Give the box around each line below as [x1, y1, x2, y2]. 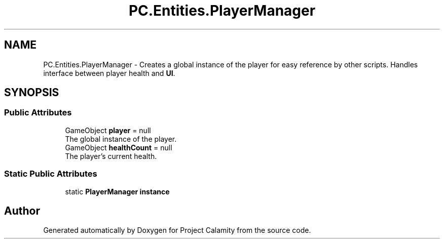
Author [4, 204, 40, 217]
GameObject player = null [65, 126, 151, 135]
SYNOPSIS [4, 86, 59, 99]
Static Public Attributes [4, 169, 97, 179]
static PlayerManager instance [65, 187, 170, 196]
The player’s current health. [65, 151, 157, 160]
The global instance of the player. [65, 134, 177, 143]
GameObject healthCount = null [65, 143, 172, 152]
